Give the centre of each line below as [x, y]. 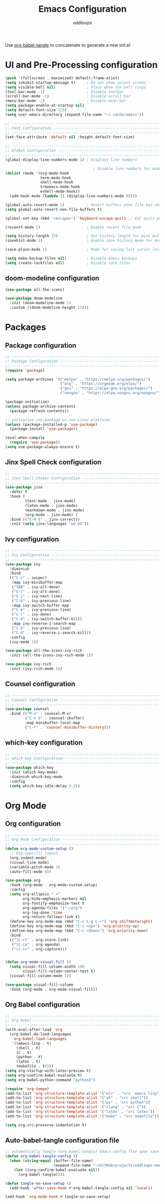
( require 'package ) [25, 370]
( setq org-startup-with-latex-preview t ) [48, 1071]
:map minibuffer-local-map [52, 723]
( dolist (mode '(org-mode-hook [37, 173]
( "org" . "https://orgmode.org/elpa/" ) [100, 384]
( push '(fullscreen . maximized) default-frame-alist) [62, 78]
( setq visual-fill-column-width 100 [47, 967]
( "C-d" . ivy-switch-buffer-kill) [47, 619]
